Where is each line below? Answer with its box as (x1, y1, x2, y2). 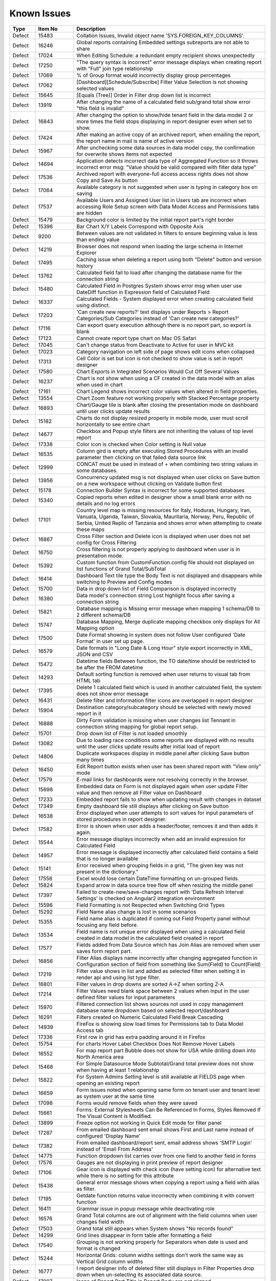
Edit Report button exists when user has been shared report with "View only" (76, 762, 262, 770)
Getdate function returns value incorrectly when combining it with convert (76, 1192, 255, 1199)
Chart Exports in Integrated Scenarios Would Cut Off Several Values (76, 368, 240, 375)
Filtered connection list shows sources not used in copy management (76, 1000, 244, 1007)
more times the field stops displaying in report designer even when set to (76, 118, 252, 125)
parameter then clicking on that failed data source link (76, 453, 206, 461)
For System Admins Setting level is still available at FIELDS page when (76, 1073, 245, 1080)
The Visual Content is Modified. (76, 1112, 152, 1120)
